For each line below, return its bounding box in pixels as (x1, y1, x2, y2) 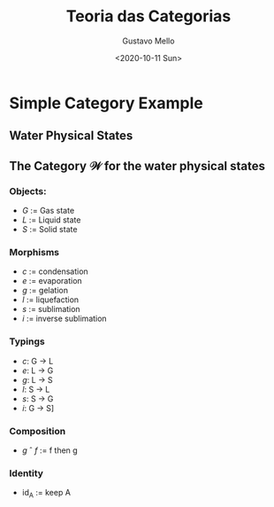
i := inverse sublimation (21, 313, 108, 324)
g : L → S (21, 374, 53, 385)
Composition (9, 425, 66, 437)
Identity (9, 467, 44, 480)
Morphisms (9, 246, 60, 258)
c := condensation (21, 266, 88, 277)
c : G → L (21, 355, 54, 366)
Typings (9, 335, 46, 347)
